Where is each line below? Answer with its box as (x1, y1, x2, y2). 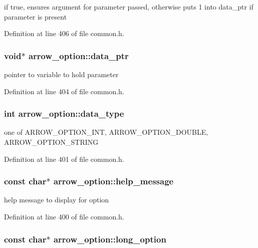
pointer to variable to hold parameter (4, 69, 119, 79)
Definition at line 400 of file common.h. (4, 211, 124, 221)
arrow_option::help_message (53, 175, 174, 187)
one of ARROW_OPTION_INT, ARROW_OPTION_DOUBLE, (4, 127, 208, 137)
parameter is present (4, 11, 67, 22)
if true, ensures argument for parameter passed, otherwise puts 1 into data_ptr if (4, 2, 253, 12)
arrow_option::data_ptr (28, 49, 129, 62)
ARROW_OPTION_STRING (4, 137, 99, 147)
